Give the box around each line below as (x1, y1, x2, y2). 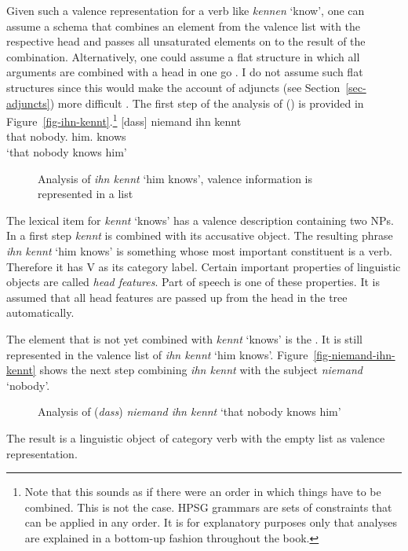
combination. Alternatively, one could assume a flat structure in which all (6, 48, 360, 64)
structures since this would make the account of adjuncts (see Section (6, 79, 341, 95)
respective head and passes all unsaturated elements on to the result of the (6, 33, 366, 50)
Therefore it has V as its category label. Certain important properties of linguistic (6, 258, 401, 274)
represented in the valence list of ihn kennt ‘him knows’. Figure (6, 346, 308, 362)
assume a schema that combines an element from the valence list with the (6, 17, 361, 34)
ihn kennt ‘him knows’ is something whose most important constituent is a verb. (6, 242, 392, 259)
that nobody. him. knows (6, 128, 126, 145)
